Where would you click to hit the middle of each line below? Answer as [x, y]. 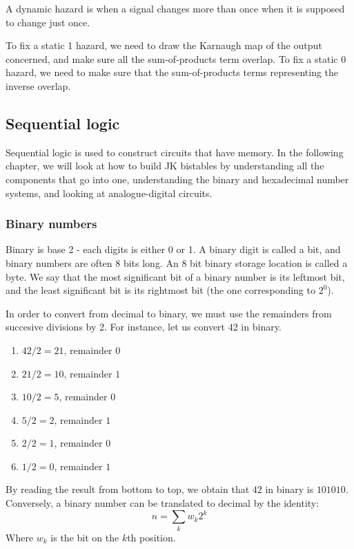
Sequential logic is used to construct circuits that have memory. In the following [175, 152]
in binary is [289, 489]
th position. [151, 537]
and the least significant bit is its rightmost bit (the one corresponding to [160, 290]
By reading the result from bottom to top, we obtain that [128, 489]
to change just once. [48, 22]
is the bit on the [85, 537]
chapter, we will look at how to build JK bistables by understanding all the [165, 166]
